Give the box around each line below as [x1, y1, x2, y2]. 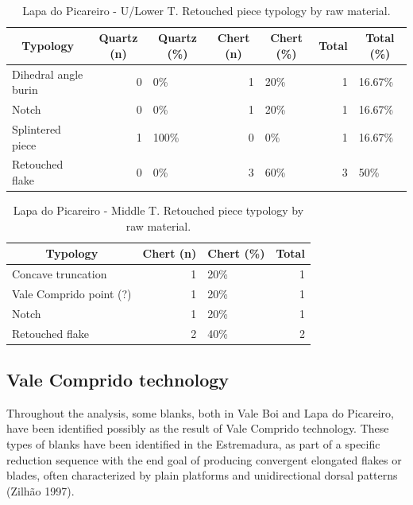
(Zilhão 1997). [6, 482, 75, 499]
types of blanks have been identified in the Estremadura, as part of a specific [6, 436, 380, 453]
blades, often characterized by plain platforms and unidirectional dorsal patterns [6, 467, 398, 484]
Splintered [12, 120, 61, 137]
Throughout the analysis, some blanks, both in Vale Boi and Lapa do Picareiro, [6, 404, 394, 421]
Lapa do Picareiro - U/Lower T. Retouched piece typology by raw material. [22, 2, 391, 18]
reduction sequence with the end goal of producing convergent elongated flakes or [6, 451, 402, 468]
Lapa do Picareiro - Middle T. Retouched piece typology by [13, 202, 304, 219]
